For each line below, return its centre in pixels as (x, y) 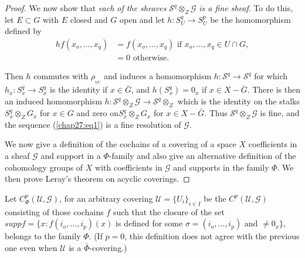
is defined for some (149, 223)
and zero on (97, 113)
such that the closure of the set (169, 211)
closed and (89, 19)
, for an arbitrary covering (106, 198)
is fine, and (280, 113)
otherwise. (151, 58)
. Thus (216, 113)
